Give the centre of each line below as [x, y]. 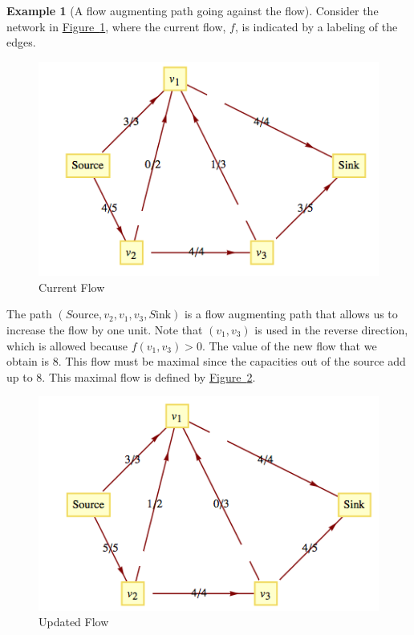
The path [29, 314]
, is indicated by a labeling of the [316, 26]
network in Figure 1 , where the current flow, [116, 26]
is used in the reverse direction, [331, 329]
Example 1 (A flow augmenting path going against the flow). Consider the [193, 10]
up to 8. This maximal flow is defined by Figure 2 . [131, 376]
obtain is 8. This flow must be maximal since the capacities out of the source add [206, 361]
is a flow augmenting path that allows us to [291, 314]
